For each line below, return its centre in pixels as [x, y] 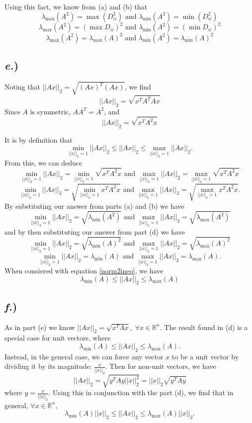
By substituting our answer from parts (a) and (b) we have [94, 206]
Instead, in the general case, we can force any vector [84, 356]
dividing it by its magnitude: [48, 366]
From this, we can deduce [43, 162]
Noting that [22, 87]
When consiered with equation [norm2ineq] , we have [84, 271]
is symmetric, [50, 111]
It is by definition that [39, 139]
